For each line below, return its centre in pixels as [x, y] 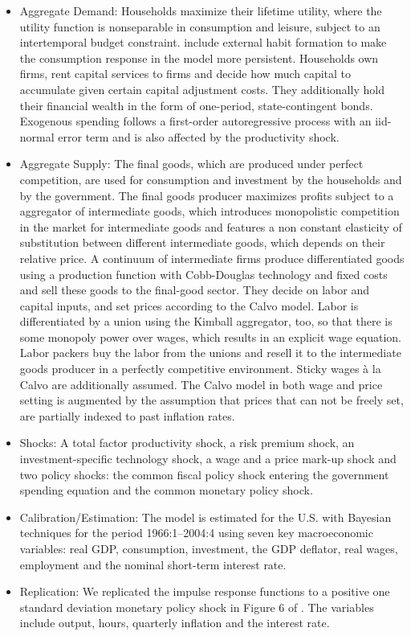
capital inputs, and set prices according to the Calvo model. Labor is [189, 305]
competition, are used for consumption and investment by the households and [211, 179]
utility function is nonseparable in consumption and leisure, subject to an [200, 26]
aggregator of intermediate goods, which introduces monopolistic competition [210, 211]
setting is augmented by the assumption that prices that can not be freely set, [212, 400]
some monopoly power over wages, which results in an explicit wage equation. [211, 336]
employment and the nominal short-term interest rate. [153, 564]
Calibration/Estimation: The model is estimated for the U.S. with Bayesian [205, 517]
